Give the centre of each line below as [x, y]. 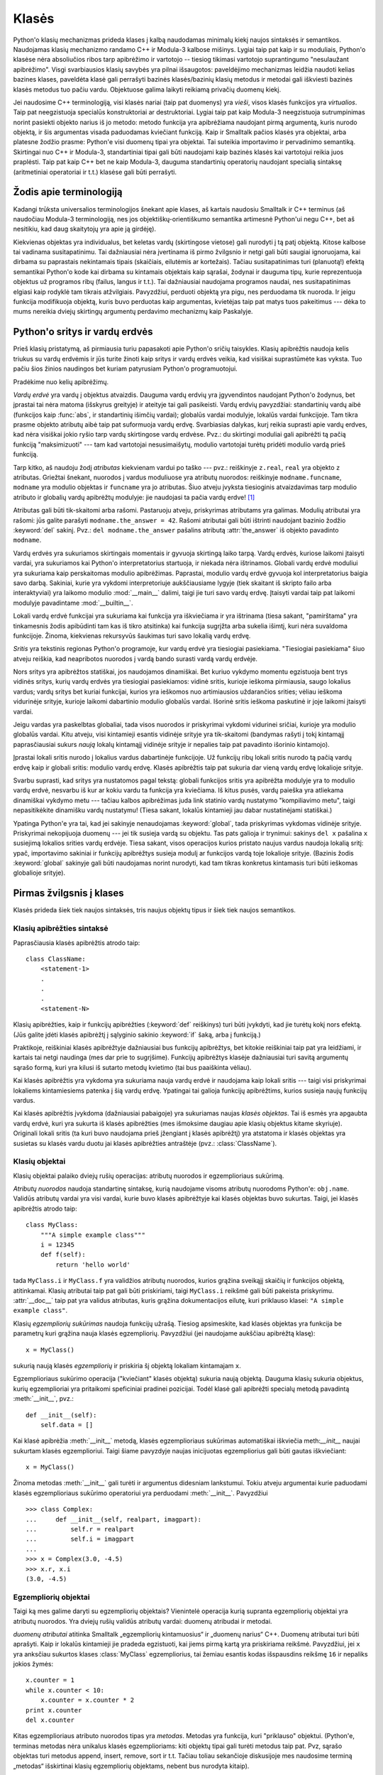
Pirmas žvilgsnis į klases [68, 894]
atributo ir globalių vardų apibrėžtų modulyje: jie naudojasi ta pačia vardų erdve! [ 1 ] [134, 497]
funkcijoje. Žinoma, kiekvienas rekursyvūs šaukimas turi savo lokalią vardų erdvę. [132, 635]
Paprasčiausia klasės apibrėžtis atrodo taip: [77, 943]
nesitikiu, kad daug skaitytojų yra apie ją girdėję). [84, 229]
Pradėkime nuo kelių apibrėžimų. [61, 382]
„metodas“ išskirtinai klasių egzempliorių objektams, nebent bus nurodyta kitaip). [131, 1766]
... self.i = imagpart [80, 1539]
